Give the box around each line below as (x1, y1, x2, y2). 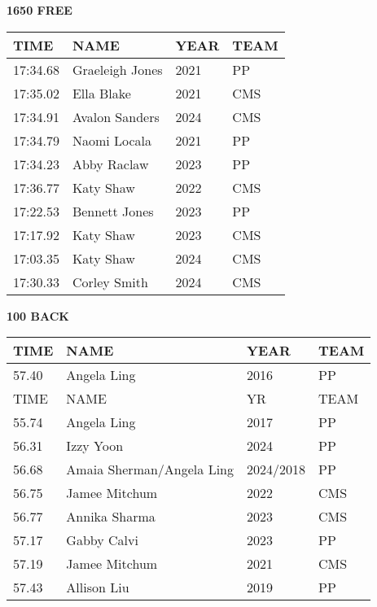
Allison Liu (66, 578, 129, 597)
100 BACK (7, 307, 69, 324)
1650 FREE (7, 2, 72, 18)
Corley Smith (72, 272, 148, 291)
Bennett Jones (72, 201, 154, 221)
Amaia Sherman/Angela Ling (66, 460, 234, 479)
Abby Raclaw (72, 154, 149, 173)
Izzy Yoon (66, 436, 124, 456)
